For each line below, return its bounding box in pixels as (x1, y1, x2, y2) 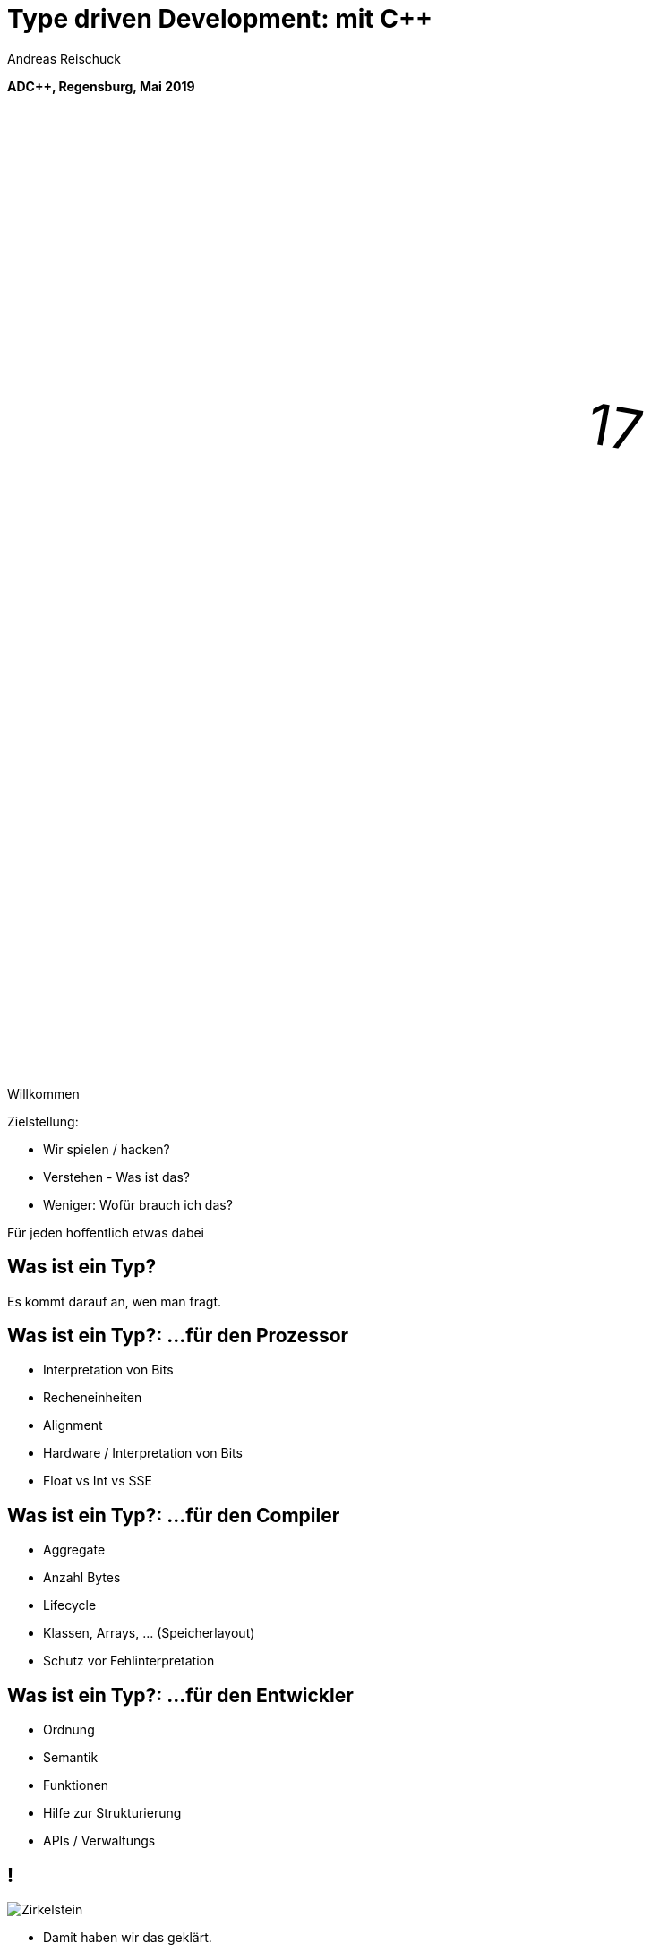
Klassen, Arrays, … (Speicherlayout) (43, 1625, 255, 1641)
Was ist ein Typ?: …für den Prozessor (7, 1324, 349, 1348)
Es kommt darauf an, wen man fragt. (7, 1293, 222, 1309)
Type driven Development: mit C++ (7, 4, 433, 34)
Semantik (43, 1750, 99, 1766)
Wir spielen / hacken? (43, 1141, 170, 1157)
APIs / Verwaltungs (43, 1833, 156, 1849)
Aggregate (43, 1542, 106, 1558)
